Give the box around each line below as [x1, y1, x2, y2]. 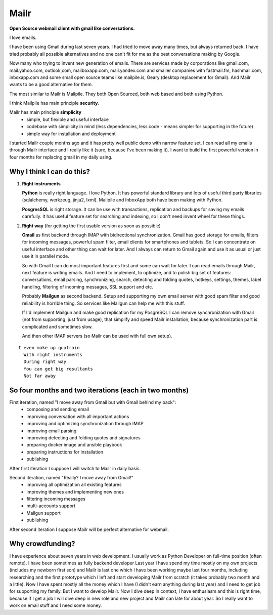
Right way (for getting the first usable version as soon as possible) [22, 223, 161, 229]
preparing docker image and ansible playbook [26, 442, 122, 448]
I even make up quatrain [18, 345, 80, 350]
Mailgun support [26, 510, 61, 516]
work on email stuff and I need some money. [9, 602, 102, 608]
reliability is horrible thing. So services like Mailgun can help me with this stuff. [22, 300, 186, 306]
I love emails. [9, 34, 37, 40]
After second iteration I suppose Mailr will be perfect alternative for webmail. [9, 526, 169, 532]
